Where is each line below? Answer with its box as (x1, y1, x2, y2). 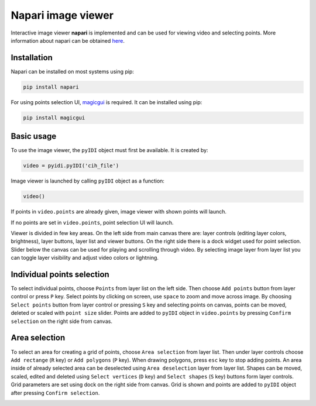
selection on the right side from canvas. (11, 318, 112, 325)
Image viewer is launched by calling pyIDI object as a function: (11, 177, 165, 184)
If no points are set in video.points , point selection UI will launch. (11, 219, 174, 226)
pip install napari (23, 84, 79, 90)
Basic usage (11, 132, 57, 142)
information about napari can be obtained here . (11, 37, 125, 44)
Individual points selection (11, 270, 109, 279)
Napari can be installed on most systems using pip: (11, 68, 135, 75)
